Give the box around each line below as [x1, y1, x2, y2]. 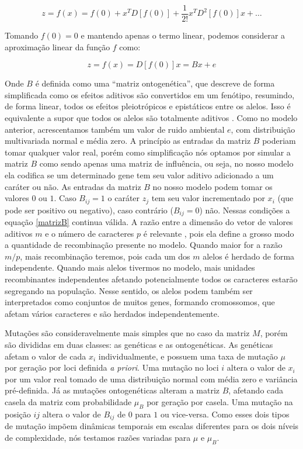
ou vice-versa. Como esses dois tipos [160, 407, 290, 420]
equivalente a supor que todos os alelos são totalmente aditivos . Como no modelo [5, 112, 298, 124]
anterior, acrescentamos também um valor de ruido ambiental [5, 123, 225, 135]
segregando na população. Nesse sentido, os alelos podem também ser [5, 284, 253, 296]
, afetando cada [228, 384, 284, 396]
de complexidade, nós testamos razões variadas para [5, 431, 191, 443]
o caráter [107, 192, 140, 204]
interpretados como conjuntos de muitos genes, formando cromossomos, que [5, 296, 275, 308]
